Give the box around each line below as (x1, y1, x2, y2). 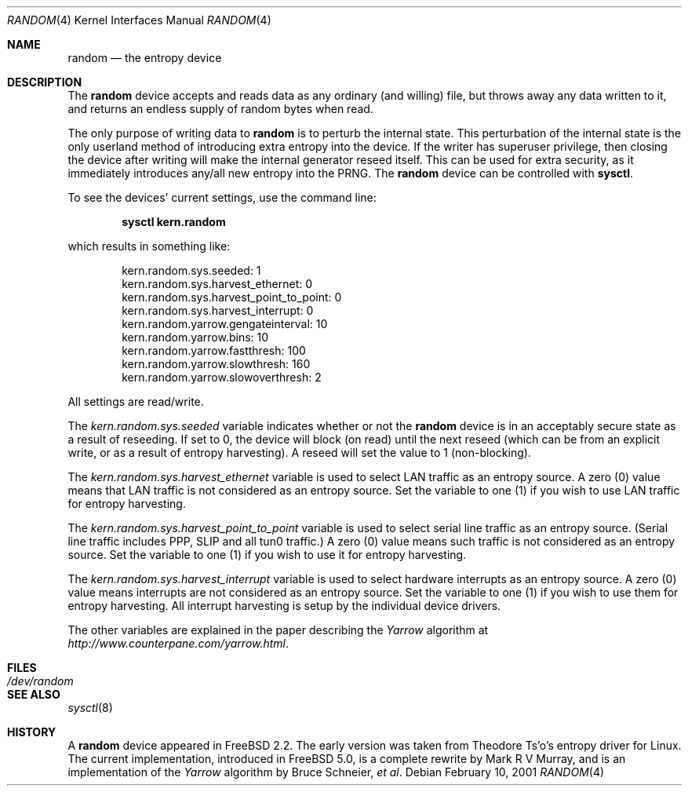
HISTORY (7, 725, 56, 739)
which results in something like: (67, 239, 231, 253)
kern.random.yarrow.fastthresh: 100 (122, 344, 306, 357)
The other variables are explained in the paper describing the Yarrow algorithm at (67, 623, 489, 637)
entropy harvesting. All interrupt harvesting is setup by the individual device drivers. (67, 599, 501, 612)
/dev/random (7, 674, 74, 688)
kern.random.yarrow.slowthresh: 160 (122, 357, 311, 370)
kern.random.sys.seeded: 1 (122, 264, 261, 277)
